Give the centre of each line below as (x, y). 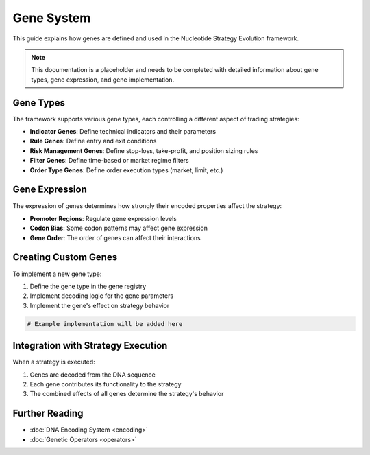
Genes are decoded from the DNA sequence (92, 375)
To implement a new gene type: (57, 274)
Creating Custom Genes (65, 257)
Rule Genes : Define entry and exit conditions (93, 141)
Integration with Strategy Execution (90, 346)
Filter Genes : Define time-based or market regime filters (109, 161)
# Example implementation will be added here (105, 324)
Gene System (52, 18)
